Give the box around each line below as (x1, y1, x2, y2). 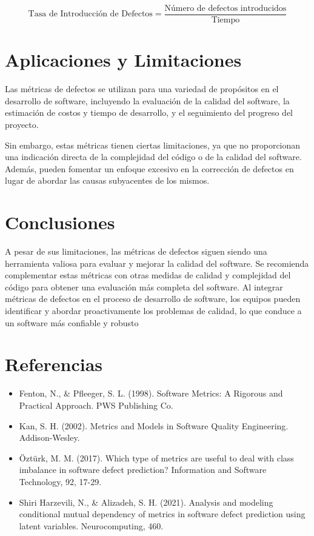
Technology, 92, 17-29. (19, 475, 102, 487)
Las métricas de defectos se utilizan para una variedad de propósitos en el (5, 82, 279, 95)
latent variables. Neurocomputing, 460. (19, 519, 164, 532)
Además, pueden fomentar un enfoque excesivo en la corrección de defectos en (5, 162, 294, 175)
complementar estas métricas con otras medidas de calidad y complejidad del (5, 269, 291, 281)
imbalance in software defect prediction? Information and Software (19, 463, 267, 476)
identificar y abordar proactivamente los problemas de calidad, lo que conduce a (5, 304, 302, 317)
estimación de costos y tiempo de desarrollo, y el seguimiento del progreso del (5, 106, 293, 119)
